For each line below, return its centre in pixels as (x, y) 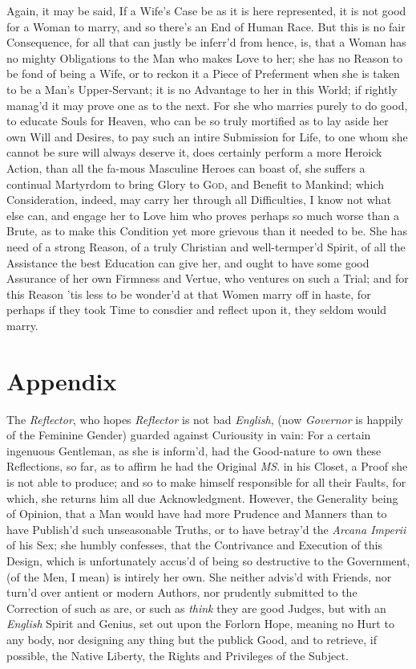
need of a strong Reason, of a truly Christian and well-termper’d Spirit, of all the (206, 246)
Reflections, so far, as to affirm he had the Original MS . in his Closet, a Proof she (207, 466)
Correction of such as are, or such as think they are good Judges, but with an (196, 608)
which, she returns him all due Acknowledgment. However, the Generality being (202, 498)
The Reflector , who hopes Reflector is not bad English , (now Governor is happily (205, 419)
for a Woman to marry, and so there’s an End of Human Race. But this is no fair (206, 26)
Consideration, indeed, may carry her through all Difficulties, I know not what (199, 200)
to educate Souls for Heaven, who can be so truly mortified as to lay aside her (198, 121)
